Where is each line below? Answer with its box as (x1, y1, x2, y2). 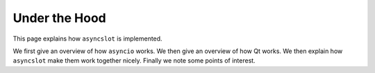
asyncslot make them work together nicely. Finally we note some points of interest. (12, 56, 256, 65)
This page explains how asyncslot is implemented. (12, 34, 162, 43)
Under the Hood (12, 10, 107, 25)
